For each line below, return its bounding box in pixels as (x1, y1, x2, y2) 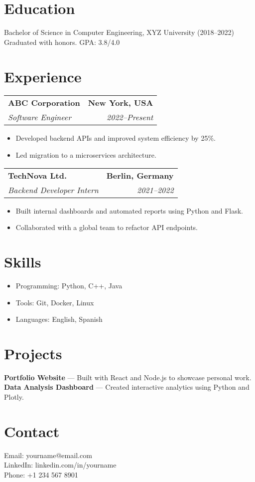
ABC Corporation (8, 97, 80, 109)
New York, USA (88, 97, 153, 109)
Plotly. (4, 392, 24, 402)
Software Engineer (8, 111, 71, 123)
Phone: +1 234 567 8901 (4, 469, 78, 480)
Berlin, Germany (106, 169, 174, 181)
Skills (4, 251, 41, 271)
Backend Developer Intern (8, 184, 99, 196)
